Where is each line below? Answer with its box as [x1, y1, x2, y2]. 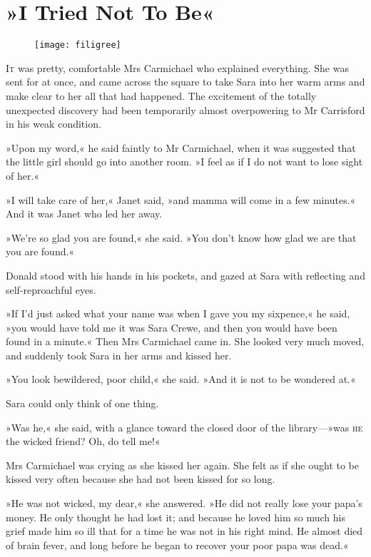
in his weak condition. [6, 116, 101, 131]
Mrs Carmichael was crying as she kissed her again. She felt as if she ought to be [6, 457, 359, 472]
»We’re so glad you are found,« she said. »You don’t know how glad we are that [6, 230, 357, 245]
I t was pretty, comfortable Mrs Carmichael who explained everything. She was [6, 60, 349, 75]
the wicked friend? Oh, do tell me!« [6, 434, 161, 449]
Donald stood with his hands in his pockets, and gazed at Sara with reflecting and [6, 267, 365, 282]
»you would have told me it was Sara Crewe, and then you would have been [6, 320, 337, 334]
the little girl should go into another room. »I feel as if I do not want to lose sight [6, 154, 363, 169]
